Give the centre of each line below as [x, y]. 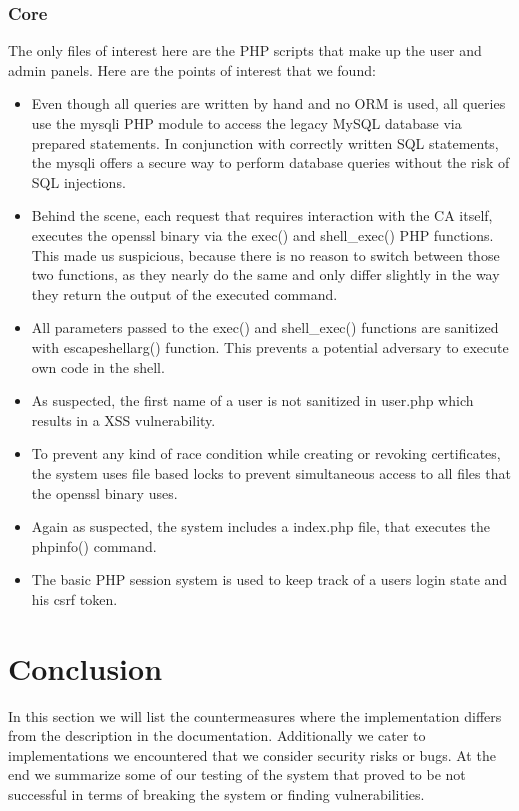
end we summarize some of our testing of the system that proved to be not [237, 774]
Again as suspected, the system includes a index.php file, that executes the [261, 526]
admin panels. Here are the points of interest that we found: [192, 69]
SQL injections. [78, 181]
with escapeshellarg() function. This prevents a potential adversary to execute [270, 346]
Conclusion [85, 667]
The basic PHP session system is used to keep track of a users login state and [269, 579]
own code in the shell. [98, 366]
